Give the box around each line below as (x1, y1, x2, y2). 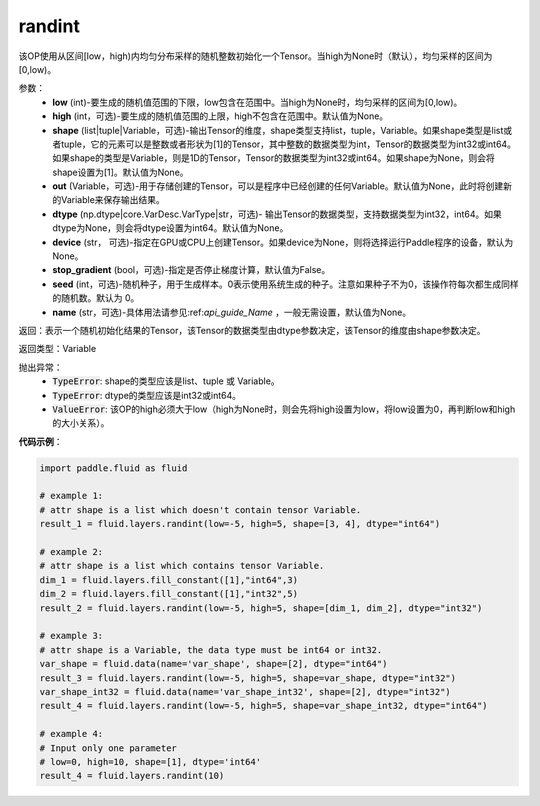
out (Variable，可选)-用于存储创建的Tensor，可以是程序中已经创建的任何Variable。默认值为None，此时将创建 (52, 180, 504, 192)
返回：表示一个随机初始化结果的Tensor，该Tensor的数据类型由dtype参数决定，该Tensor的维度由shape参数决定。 (18, 324, 486, 336)
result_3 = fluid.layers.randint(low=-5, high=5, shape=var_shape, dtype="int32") (39, 672, 457, 684)
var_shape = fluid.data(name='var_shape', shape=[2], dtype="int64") (39, 658, 388, 670)
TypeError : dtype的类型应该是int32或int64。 (52, 389, 242, 401)
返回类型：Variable (18, 343, 97, 355)
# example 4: (39, 728, 104, 740)
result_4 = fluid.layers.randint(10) (39, 770, 225, 782)
